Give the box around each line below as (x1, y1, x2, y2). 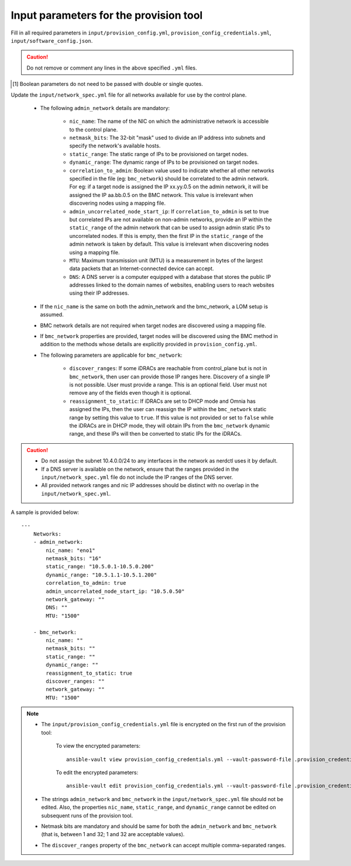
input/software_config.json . (11, 37, 93, 44)
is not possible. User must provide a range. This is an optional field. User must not (69, 381, 267, 388)
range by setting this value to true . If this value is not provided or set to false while (69, 414, 274, 421)
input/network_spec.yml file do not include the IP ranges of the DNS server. (41, 474, 233, 481)
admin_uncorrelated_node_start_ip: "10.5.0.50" (46, 588, 185, 595)
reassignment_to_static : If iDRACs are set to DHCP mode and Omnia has (69, 398, 256, 405)
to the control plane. (69, 126, 118, 133)
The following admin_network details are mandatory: (40, 104, 170, 111)
